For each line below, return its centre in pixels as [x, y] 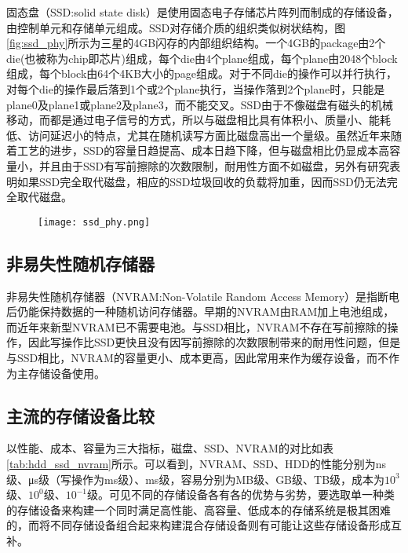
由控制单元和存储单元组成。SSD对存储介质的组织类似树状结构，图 [176, 27]
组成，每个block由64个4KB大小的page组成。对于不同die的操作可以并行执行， [202, 73]
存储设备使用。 [66, 373]
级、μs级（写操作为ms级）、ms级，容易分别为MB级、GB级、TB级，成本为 [196, 479]
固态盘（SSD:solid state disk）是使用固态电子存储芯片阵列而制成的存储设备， [202, 12]
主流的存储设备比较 [80, 415]
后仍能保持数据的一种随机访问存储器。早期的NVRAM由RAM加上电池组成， [200, 311]
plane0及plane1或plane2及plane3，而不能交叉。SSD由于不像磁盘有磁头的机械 [200, 104]
